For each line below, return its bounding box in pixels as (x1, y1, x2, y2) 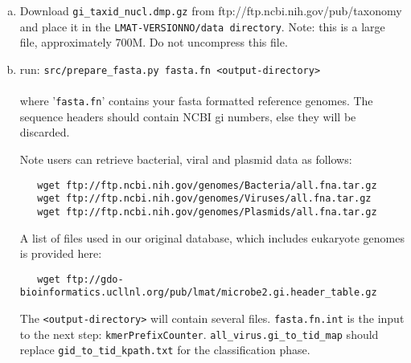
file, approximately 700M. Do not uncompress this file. (19, 34, 288, 51)
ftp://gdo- (66, 273, 124, 285)
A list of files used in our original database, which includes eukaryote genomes (19, 229, 405, 246)
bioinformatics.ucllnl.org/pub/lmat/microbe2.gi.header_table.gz (19, 287, 377, 299)
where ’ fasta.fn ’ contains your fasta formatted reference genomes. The (19, 92, 373, 109)
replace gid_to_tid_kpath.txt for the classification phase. (19, 341, 310, 358)
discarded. (19, 124, 70, 141)
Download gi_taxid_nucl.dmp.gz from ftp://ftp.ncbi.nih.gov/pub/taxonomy (19, 2, 402, 18)
